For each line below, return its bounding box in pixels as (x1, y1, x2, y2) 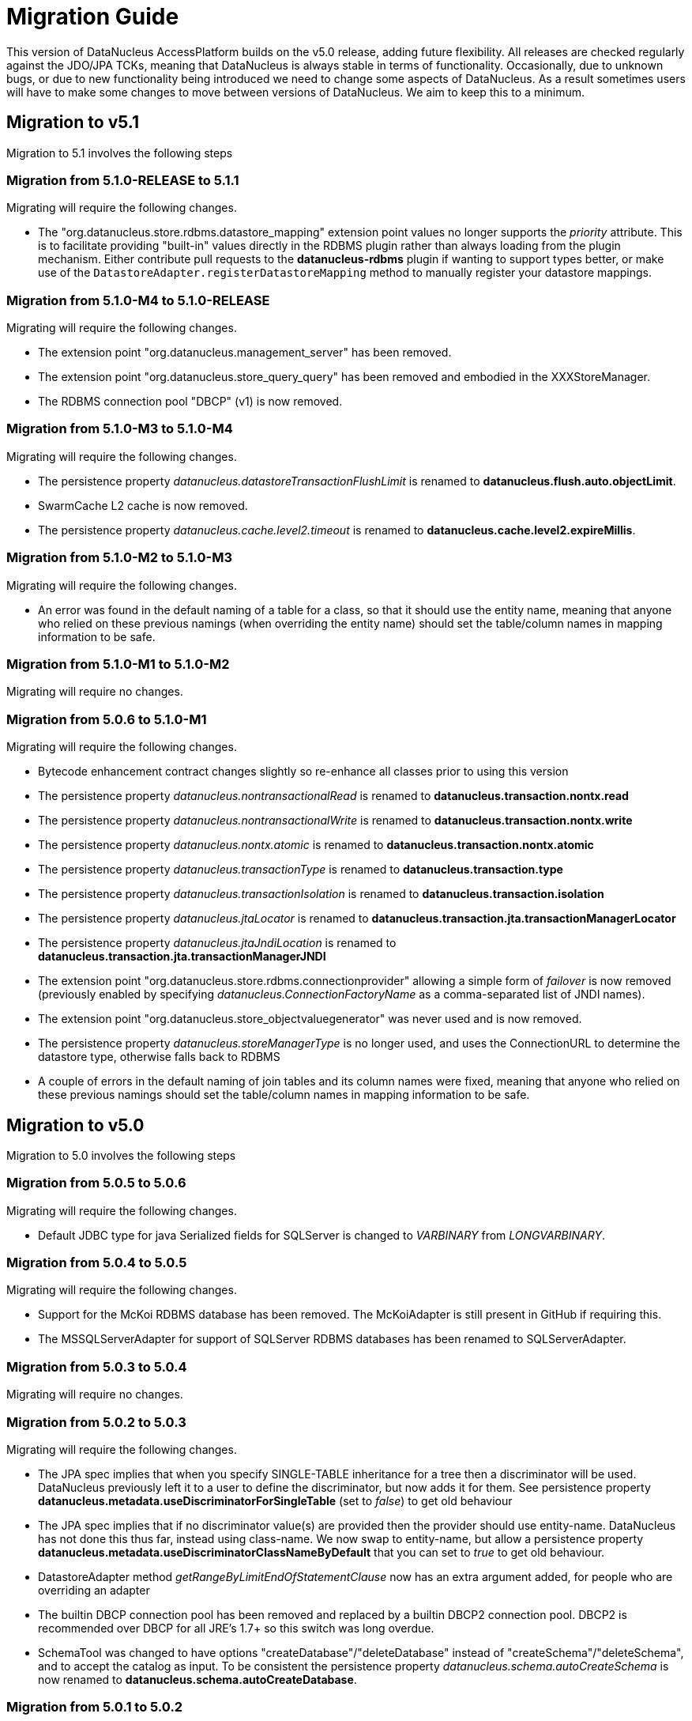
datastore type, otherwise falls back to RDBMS (38, 1050, 280, 1064)
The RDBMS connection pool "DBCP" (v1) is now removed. (38, 394, 343, 409)
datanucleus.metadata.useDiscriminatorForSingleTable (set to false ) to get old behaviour (38, 1493, 513, 1508)
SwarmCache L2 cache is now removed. (38, 498, 248, 512)
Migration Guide (6, 3, 179, 30)
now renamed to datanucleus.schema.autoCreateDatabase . (38, 1672, 357, 1686)
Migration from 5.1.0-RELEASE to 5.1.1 (6, 172, 239, 188)
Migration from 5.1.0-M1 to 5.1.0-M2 (6, 655, 230, 672)
